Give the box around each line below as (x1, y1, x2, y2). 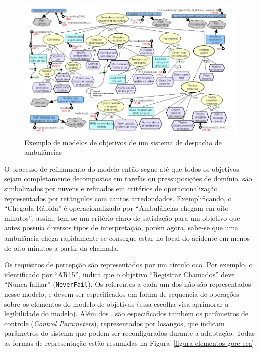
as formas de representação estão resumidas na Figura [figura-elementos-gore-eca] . (4, 338, 256, 348)
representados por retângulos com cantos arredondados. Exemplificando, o (4, 193, 232, 203)
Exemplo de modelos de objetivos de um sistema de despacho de (24, 137, 222, 147)
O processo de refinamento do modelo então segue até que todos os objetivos (4, 163, 239, 174)
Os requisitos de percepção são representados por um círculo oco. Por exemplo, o (4, 259, 253, 270)
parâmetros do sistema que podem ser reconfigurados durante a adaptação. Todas (4, 328, 255, 338)
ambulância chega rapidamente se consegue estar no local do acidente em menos (4, 232, 250, 243)
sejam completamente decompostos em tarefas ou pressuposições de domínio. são (4, 173, 252, 184)
